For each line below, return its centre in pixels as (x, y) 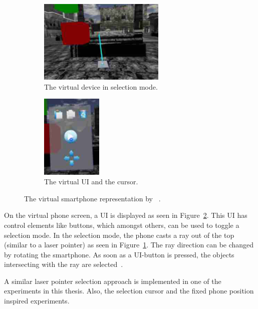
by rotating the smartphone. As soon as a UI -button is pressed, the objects (119, 254)
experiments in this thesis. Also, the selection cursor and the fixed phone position (129, 291)
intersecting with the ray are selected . (64, 264)
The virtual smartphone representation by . (92, 198)
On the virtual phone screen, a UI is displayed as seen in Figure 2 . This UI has (126, 215)
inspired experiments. (37, 301)
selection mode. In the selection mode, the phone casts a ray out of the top (119, 235)
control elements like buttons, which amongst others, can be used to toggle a (122, 225)
